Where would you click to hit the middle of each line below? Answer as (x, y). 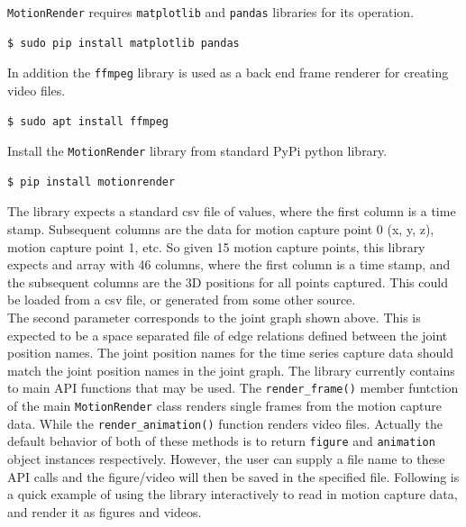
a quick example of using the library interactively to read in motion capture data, (233, 494)
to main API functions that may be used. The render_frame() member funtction (233, 388)
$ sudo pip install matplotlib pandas (123, 43)
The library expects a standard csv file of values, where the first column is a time (232, 211)
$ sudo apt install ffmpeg (88, 121)
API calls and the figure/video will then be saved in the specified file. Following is (233, 476)
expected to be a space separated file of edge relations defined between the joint (228, 335)
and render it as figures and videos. (105, 511)
